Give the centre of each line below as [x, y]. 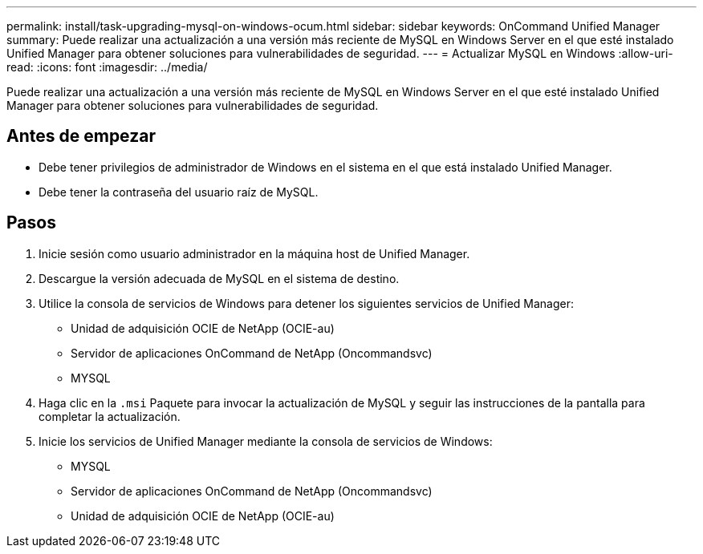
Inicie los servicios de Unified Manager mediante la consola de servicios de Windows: [266, 441]
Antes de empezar [81, 136]
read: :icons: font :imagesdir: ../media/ [107, 67]
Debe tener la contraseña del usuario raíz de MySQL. [179, 192]
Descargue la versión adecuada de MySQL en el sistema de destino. [219, 278]
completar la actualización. [110, 416]
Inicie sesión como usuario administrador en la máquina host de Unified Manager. [254, 253]
